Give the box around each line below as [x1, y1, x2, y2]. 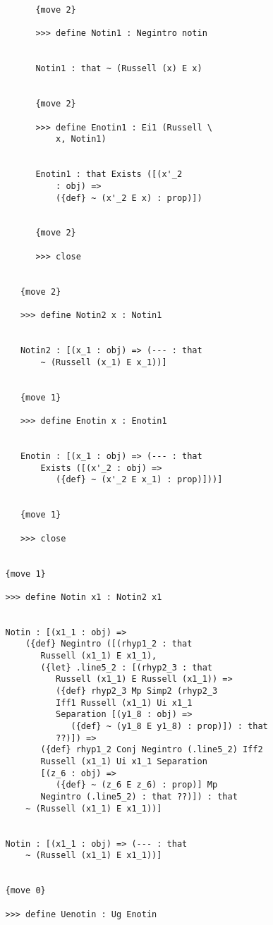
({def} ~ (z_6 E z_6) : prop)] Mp [56, 780, 218, 790]
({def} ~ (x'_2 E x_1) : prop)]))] [56, 474, 223, 485]
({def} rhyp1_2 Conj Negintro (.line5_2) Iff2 [40, 745, 263, 755]
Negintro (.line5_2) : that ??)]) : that [40, 791, 238, 802]
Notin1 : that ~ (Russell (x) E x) [35, 63, 202, 74]
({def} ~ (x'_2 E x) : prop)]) [56, 192, 202, 203]
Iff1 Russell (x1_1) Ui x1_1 [56, 697, 193, 708]
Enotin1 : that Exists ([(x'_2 [35, 169, 183, 180]
